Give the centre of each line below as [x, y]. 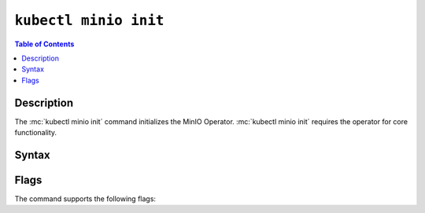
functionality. [36, 133]
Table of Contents [44, 44]
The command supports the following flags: [85, 198]
